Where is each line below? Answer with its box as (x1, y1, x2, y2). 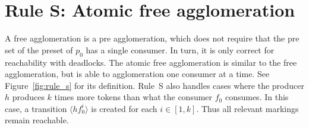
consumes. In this (225, 91, 289, 103)
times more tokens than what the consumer (54, 91, 213, 103)
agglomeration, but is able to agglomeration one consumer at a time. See (5, 68, 270, 80)
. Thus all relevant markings (196, 102, 299, 114)
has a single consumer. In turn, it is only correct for (86, 43, 275, 56)
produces (12, 91, 45, 103)
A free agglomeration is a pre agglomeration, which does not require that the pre (5, 32, 299, 44)
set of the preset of (5, 43, 73, 56)
